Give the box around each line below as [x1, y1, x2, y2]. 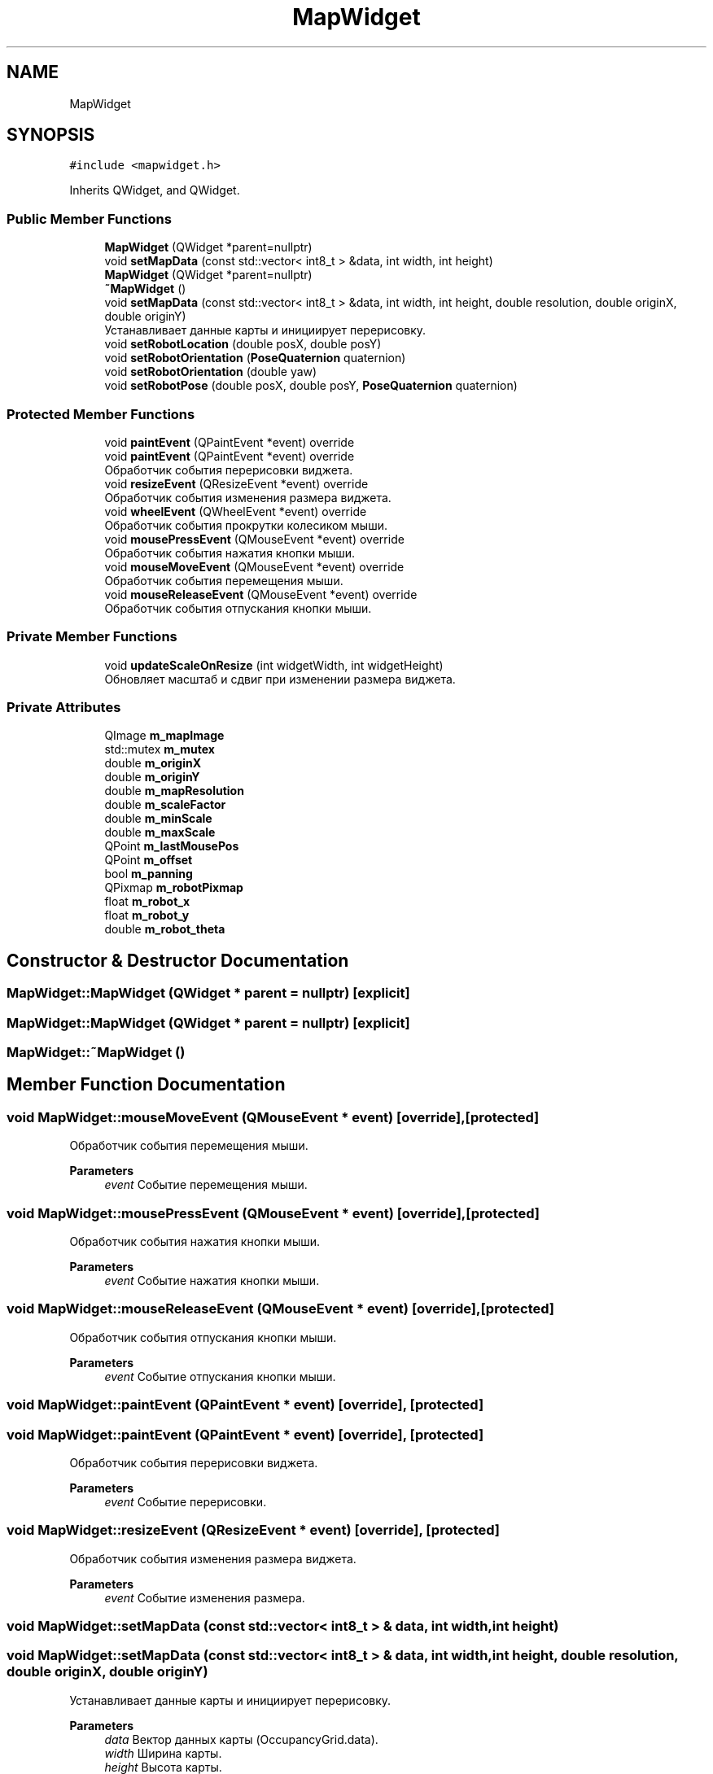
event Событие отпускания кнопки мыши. [104, 1369, 336, 1383]
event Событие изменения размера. [104, 1590, 305, 1605]
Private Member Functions [7, 628, 177, 645]
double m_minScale [104, 811, 212, 826]
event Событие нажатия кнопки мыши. [104, 1274, 320, 1287]
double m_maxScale [104, 825, 216, 840]
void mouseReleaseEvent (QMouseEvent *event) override [104, 587, 418, 601]
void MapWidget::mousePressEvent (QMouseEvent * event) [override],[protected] [7, 1204, 540, 1221]
